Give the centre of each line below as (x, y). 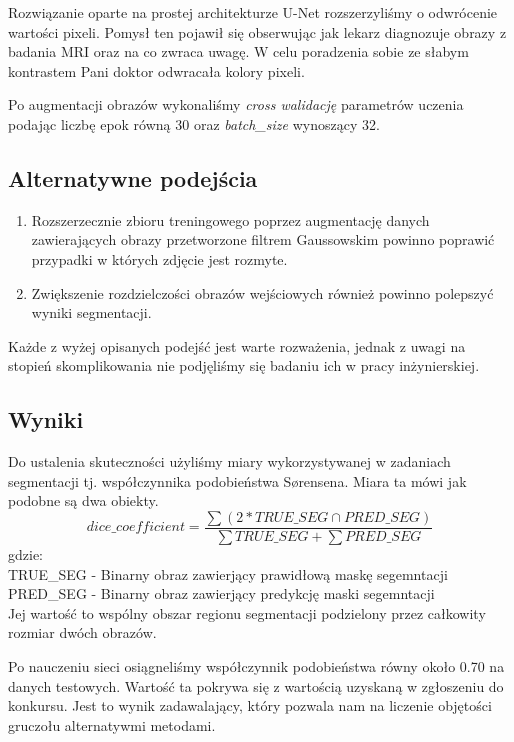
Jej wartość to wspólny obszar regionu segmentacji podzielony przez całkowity (247, 612)
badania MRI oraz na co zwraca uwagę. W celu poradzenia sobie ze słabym (238, 51)
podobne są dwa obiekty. (83, 500)
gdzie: (25, 553)
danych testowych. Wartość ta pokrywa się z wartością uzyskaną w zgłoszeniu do (256, 685)
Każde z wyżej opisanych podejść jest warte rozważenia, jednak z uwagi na (237, 345)
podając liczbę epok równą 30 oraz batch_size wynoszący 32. (194, 123)
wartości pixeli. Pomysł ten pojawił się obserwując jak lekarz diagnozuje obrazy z (257, 31)
